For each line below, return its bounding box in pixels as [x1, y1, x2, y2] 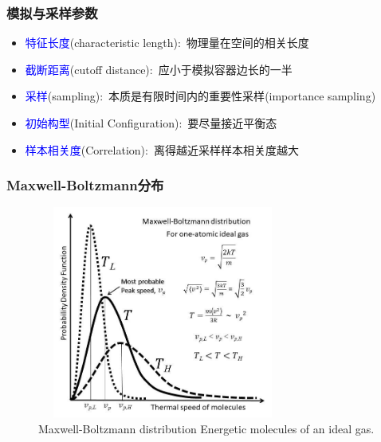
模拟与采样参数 [6, 2, 98, 22]
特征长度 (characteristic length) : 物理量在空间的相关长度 [25, 34, 309, 51]
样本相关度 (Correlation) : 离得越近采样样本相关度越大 [25, 141, 299, 158]
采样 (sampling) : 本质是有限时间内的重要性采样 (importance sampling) [25, 88, 376, 104]
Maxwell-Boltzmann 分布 [6, 175, 164, 195]
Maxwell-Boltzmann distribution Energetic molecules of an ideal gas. [38, 420, 375, 436]
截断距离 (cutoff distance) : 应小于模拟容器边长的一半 [25, 61, 293, 77]
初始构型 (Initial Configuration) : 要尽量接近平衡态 [25, 115, 277, 131]
